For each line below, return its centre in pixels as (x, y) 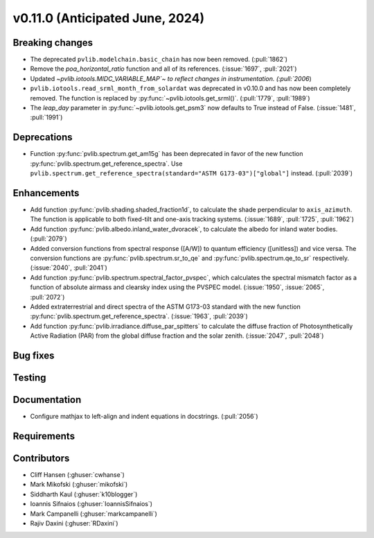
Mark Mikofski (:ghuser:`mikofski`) (79, 485)
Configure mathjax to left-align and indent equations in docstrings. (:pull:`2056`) (144, 417)
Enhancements (46, 193)
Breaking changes (53, 43)
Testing (29, 378)
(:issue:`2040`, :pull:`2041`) (69, 268)
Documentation (47, 400)
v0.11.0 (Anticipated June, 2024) (109, 18)
